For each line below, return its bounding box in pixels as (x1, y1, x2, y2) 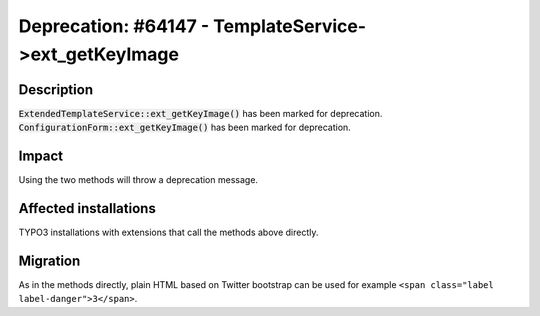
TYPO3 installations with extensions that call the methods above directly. (18, 226, 319, 239)
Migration (18, 252, 81, 269)
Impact (18, 148, 64, 165)
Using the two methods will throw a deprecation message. (18, 174, 259, 186)
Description (18, 81, 94, 98)
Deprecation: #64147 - (18, 15, 210, 37)
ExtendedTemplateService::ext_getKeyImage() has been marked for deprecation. (18, 107, 383, 119)
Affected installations (18, 200, 157, 217)
